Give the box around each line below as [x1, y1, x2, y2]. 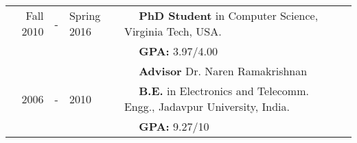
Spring [69, 8, 101, 23]
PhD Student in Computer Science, [139, 8, 319, 23]
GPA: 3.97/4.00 [139, 43, 218, 59]
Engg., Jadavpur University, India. [124, 99, 290, 114]
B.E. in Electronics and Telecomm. [139, 83, 309, 99]
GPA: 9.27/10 [139, 118, 209, 134]
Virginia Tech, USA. [124, 23, 222, 39]
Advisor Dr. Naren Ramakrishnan [139, 63, 308, 79]
